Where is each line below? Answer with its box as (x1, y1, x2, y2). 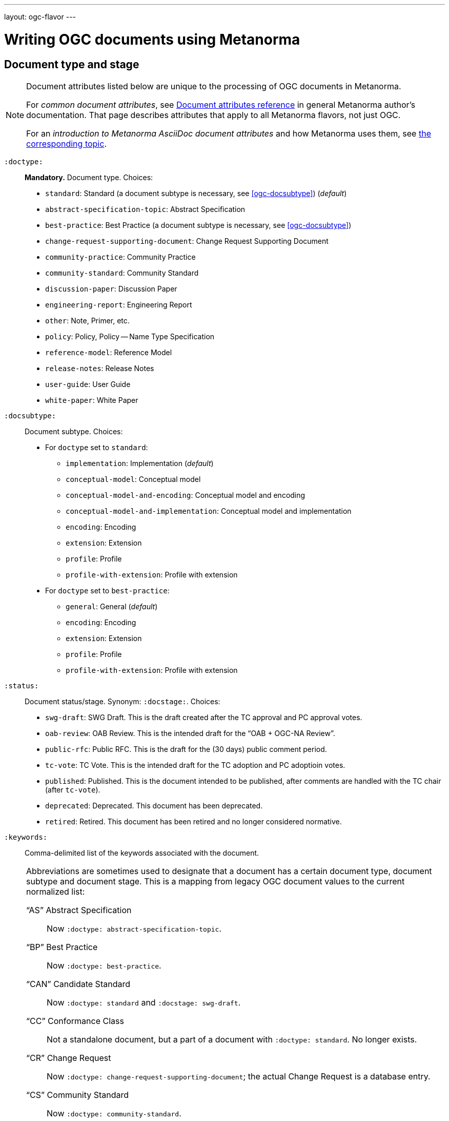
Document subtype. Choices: (25, 427, 123, 436)
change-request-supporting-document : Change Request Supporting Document (45, 236, 329, 245)
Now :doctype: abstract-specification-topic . (47, 923, 222, 934)
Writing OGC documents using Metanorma (4, 30, 300, 48)
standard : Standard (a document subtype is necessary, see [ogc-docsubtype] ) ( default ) (45, 188, 347, 198)
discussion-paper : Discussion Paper (45, 284, 177, 293)
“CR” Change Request (26, 1052, 111, 1063)
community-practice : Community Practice (45, 252, 196, 261)
